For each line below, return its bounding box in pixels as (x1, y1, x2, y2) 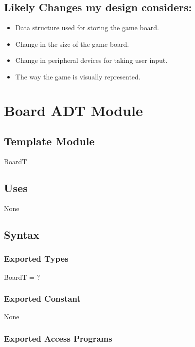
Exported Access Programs (4, 332, 112, 344)
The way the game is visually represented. (15, 71, 141, 81)
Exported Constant (4, 292, 81, 305)
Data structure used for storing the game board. (15, 22, 159, 33)
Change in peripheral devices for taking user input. (15, 55, 168, 65)
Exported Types (4, 252, 69, 265)
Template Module (4, 134, 95, 149)
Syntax (4, 227, 39, 242)
